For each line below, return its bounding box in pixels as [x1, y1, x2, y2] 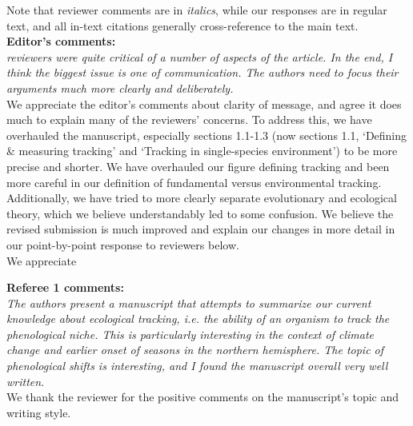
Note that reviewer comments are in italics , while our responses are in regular [6, 2, 387, 18]
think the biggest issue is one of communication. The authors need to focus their [6, 64, 399, 81]
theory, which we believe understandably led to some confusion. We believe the [6, 205, 394, 221]
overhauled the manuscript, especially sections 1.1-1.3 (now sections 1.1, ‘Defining [6, 126, 407, 143]
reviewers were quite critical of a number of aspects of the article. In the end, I [6, 48, 393, 65]
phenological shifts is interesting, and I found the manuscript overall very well [6, 357, 388, 374]
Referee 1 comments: [6, 279, 124, 296]
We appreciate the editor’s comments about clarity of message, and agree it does [6, 95, 402, 112]
